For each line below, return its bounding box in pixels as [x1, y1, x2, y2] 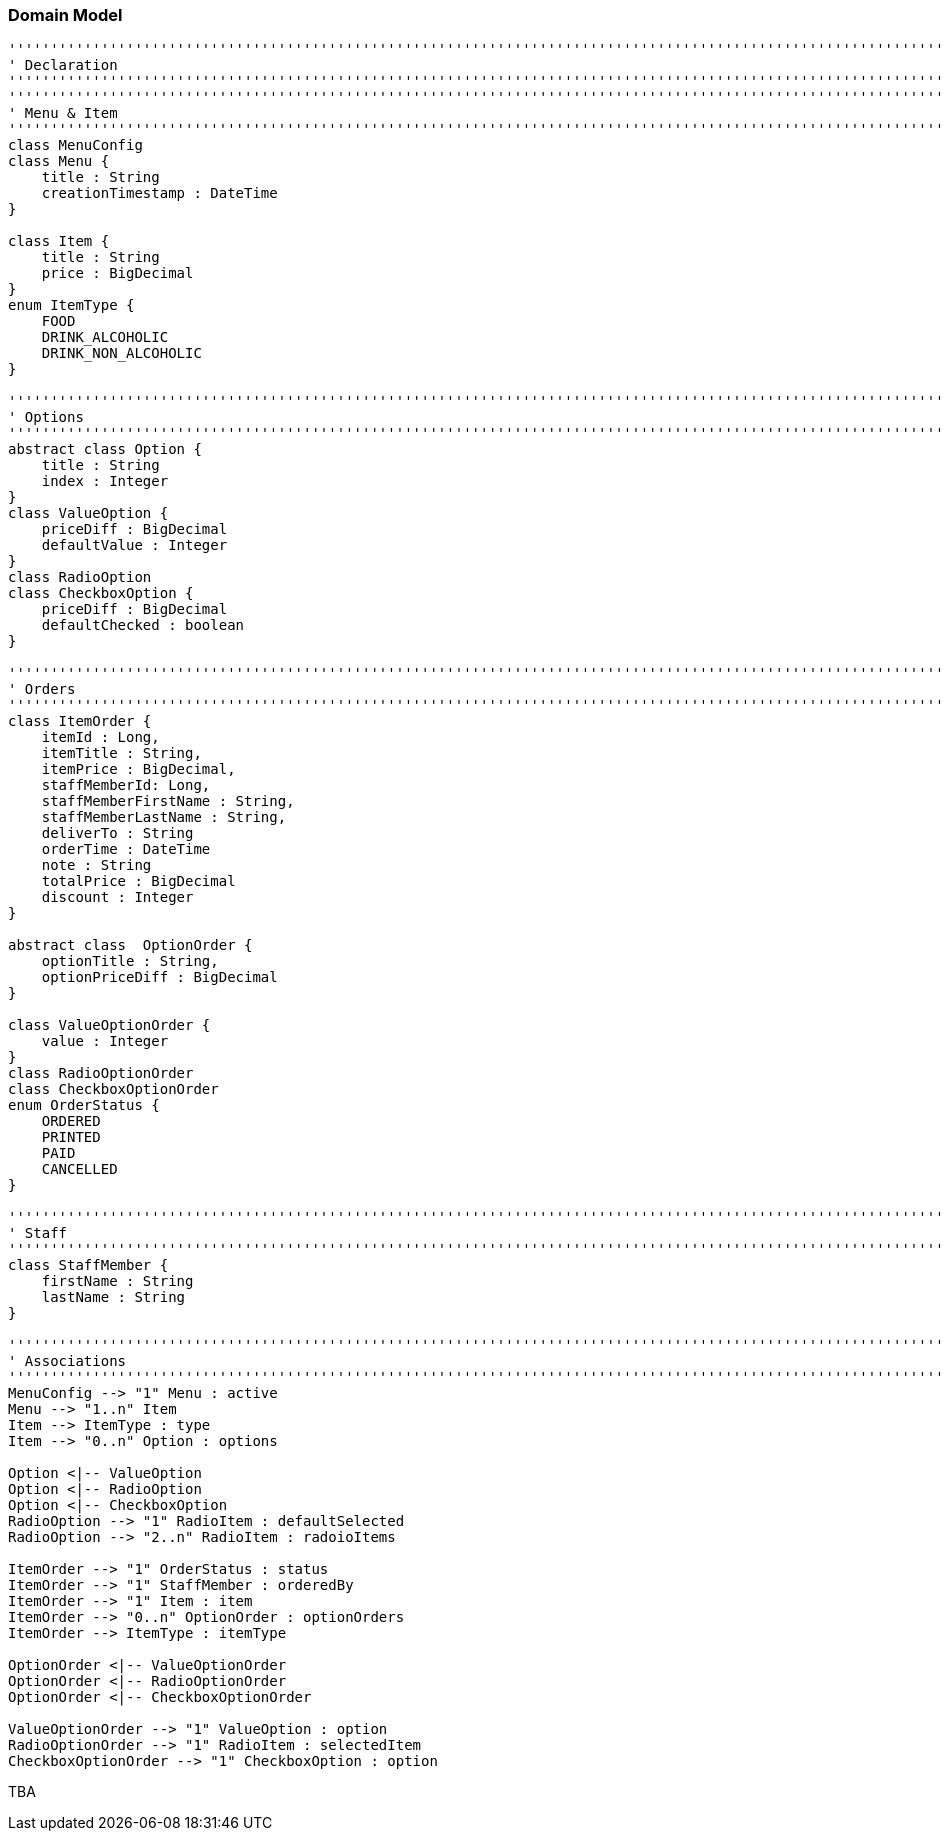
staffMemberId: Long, [41, 777, 211, 794]
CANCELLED [41, 1161, 118, 1178]
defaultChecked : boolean [41, 617, 245, 634]
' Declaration [8, 57, 118, 74]
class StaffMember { [8, 1257, 169, 1274]
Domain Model [8, 5, 123, 25]
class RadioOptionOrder [8, 1065, 194, 1082]
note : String [41, 857, 152, 874]
